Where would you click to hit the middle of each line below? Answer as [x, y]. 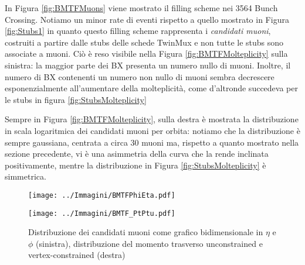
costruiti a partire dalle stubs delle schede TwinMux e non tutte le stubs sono [144, 42]
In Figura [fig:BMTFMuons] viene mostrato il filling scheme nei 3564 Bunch [141, 8]
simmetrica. [26, 176]
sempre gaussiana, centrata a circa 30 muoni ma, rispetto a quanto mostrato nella [152, 142]
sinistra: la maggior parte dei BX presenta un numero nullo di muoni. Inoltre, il [148, 65]
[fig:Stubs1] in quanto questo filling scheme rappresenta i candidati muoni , [138, 31]
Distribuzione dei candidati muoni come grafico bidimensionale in [146, 232]
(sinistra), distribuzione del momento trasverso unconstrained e [149, 243]
